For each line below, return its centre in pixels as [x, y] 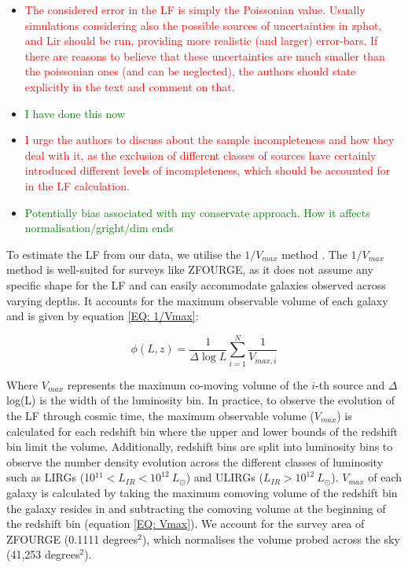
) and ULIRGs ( [224, 477]
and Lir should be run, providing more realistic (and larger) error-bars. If [201, 41]
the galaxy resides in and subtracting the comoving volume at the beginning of [196, 508]
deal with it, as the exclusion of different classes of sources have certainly [200, 155]
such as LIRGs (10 [51, 477]
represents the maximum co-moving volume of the [187, 384]
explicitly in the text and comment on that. [130, 86]
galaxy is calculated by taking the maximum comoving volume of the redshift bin [202, 492]
